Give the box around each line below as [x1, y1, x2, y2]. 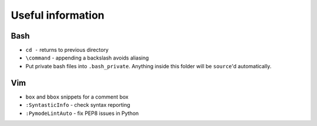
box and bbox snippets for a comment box [25, 93, 129, 100]
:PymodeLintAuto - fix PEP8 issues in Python [25, 110, 139, 117]
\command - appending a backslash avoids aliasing [25, 54, 149, 61]
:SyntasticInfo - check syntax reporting [25, 101, 130, 108]
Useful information [11, 9, 105, 22]
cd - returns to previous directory [25, 47, 109, 54]
